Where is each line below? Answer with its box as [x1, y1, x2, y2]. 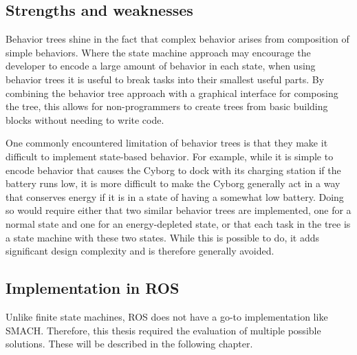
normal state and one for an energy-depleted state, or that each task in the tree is [6, 216, 351, 230]
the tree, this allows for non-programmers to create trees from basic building [6, 99, 328, 114]
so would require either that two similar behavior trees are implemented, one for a [6, 203, 351, 217]
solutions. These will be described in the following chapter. [6, 336, 253, 351]
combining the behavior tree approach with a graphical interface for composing [6, 85, 338, 100]
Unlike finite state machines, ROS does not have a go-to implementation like [6, 309, 328, 323]
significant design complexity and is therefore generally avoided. [6, 244, 274, 258]
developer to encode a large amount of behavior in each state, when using [6, 58, 316, 73]
